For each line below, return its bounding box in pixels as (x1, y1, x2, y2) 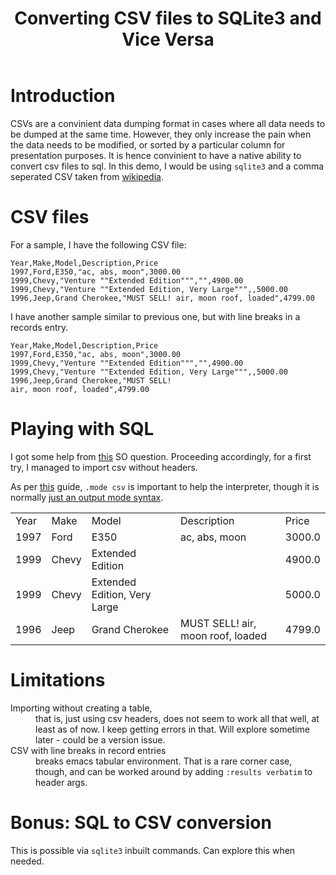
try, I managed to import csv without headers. (10, 461, 198, 473)
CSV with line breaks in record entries (10, 744, 167, 756)
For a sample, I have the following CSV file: (10, 238, 187, 251)
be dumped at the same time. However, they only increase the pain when (10, 128, 312, 140)
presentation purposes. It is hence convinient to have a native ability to (10, 149, 302, 161)
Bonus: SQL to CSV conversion (10, 811, 272, 834)
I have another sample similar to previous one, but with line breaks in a (10, 310, 301, 322)
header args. (35, 776, 88, 788)
